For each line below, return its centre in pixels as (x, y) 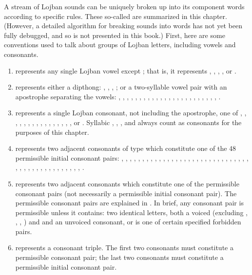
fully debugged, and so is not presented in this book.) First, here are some (115, 35)
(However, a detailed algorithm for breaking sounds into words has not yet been (123, 26)
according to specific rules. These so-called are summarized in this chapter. (116, 16)
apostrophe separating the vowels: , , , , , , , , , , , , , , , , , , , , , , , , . (118, 96)
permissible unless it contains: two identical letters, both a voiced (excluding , (131, 212)
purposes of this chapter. (52, 132)
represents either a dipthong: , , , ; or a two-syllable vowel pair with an (121, 87)
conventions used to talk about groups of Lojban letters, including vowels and (120, 45)
